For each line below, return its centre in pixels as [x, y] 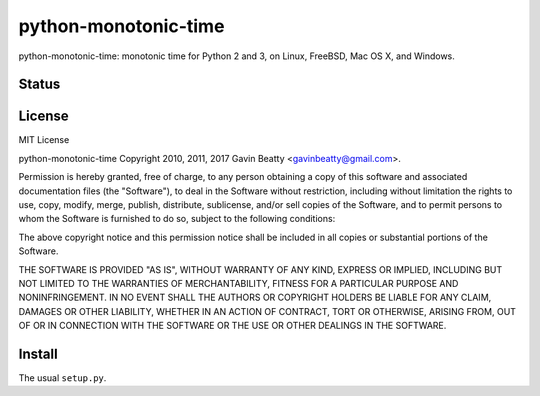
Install [38, 353]
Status [39, 84]
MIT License [44, 140]
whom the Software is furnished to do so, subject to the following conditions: [177, 219]
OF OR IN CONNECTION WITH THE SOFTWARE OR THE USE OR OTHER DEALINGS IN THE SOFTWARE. [232, 326]
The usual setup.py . [62, 378]
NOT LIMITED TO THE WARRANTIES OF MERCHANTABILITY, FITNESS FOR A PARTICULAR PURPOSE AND [238, 283]
